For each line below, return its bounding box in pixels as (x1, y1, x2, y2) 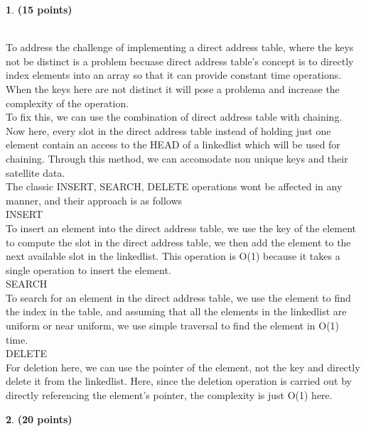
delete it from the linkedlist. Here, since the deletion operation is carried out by (6, 373, 352, 388)
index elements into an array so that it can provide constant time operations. (6, 67, 342, 82)
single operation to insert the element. (6, 262, 171, 277)
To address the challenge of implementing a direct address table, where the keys (6, 40, 354, 55)
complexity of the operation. (6, 95, 129, 110)
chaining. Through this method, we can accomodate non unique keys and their (6, 151, 348, 165)
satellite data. (6, 165, 65, 180)
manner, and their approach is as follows (6, 192, 183, 207)
